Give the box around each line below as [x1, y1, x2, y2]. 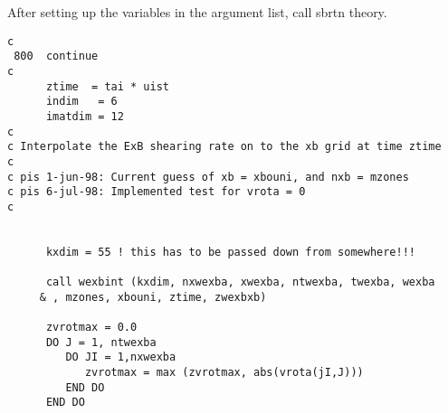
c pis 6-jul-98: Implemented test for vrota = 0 [7, 185, 306, 199]
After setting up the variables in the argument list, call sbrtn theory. [7, 3, 387, 21]
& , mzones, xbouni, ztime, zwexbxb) [39, 290, 267, 304]
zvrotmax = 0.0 [45, 321, 138, 334]
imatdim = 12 [45, 109, 124, 123]
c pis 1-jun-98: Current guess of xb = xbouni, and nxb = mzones [7, 170, 409, 183]
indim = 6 [45, 95, 118, 108]
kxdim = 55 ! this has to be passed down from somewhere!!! [45, 245, 416, 258]
